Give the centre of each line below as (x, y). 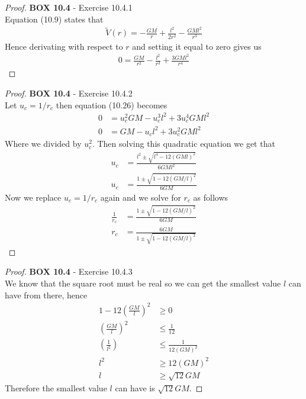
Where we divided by (43, 144)
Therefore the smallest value (56, 388)
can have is (135, 388)
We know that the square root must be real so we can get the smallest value (143, 283)
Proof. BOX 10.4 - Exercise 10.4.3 (69, 271)
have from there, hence (46, 295)
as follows (211, 197)
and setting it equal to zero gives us (197, 46)
